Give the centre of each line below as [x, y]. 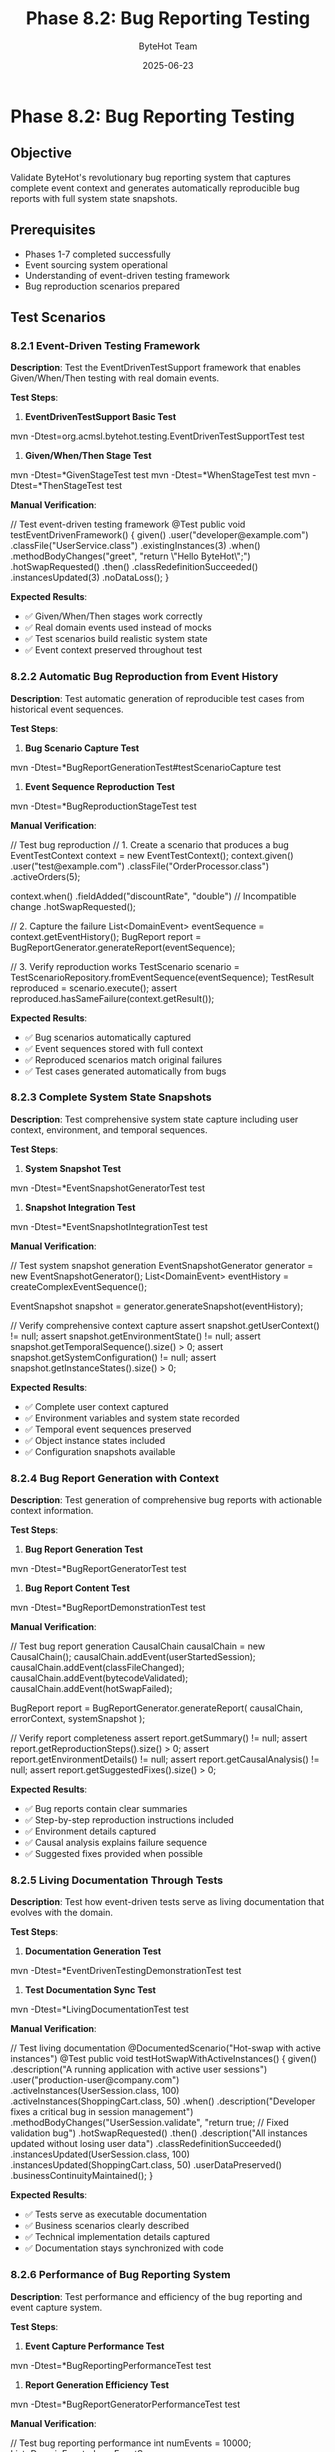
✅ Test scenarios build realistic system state [116, 639]
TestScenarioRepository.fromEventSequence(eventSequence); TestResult [162, 977]
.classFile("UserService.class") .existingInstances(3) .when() [135, 546]
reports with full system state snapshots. [94, 198]
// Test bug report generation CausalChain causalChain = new [138, 1646]
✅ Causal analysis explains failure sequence [116, 1843]
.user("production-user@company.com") [95, 2080]
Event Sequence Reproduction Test [99, 786]
